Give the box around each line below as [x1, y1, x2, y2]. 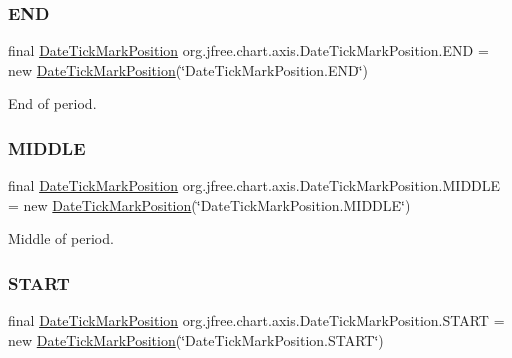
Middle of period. [8, 228, 114, 249]
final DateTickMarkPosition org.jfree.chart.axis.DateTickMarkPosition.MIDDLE [8, 175, 501, 196]
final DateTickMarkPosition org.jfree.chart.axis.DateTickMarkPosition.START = [8, 310, 505, 331]
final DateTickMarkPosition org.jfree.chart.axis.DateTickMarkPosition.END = [8, 40, 489, 61]
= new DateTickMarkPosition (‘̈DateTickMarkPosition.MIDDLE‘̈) [8, 194, 411, 215]
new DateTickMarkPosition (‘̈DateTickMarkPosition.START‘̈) [8, 329, 384, 350]
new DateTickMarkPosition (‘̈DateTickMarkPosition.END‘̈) [8, 59, 369, 80]
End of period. [8, 93, 97, 114]
